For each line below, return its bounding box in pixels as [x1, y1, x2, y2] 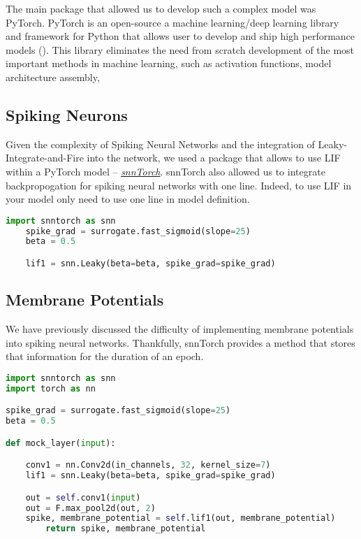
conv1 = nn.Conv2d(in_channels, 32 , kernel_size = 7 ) [25, 460, 271, 470]
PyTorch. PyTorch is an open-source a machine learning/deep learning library [6, 15, 339, 29]
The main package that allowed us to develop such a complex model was [6, 1, 316, 15]
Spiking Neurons [6, 103, 128, 125]
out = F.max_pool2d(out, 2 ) [25, 503, 156, 513]
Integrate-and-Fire [6, 150, 84, 165]
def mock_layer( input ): [6, 438, 116, 448]
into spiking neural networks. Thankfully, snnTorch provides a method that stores [6, 335, 355, 350]
